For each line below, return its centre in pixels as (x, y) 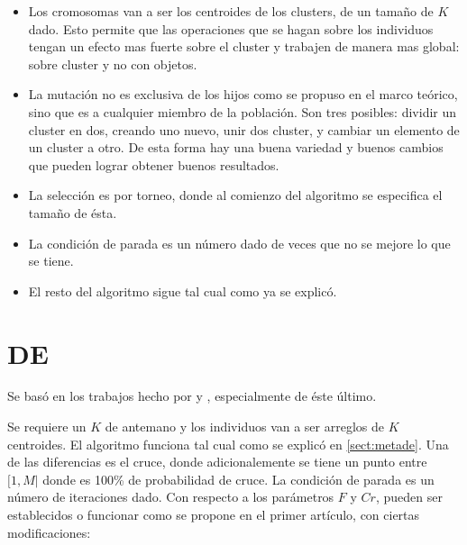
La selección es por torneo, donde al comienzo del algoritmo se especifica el (235, 195)
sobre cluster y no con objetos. (113, 64)
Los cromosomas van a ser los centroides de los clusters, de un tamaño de (231, 11)
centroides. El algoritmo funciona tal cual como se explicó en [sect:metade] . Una (228, 444)
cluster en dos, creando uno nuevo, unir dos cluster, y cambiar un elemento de (244, 129)
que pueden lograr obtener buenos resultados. (154, 164)
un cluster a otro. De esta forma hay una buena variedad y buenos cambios (236, 147)
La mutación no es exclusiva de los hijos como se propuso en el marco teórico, (243, 94)
